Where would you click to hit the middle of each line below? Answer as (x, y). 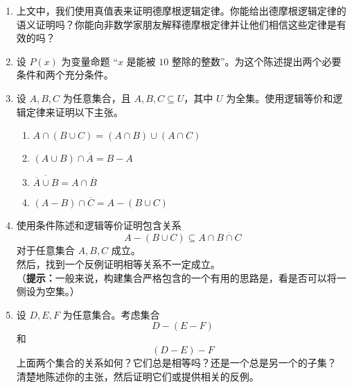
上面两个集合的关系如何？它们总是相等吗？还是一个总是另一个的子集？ (176, 362)
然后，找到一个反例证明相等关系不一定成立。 (118, 264)
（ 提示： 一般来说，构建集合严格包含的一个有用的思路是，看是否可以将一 (181, 277)
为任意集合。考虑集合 (111, 314)
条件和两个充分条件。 (65, 75)
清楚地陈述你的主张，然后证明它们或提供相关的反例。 (138, 376)
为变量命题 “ (89, 61)
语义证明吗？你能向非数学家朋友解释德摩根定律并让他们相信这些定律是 (176, 24)
